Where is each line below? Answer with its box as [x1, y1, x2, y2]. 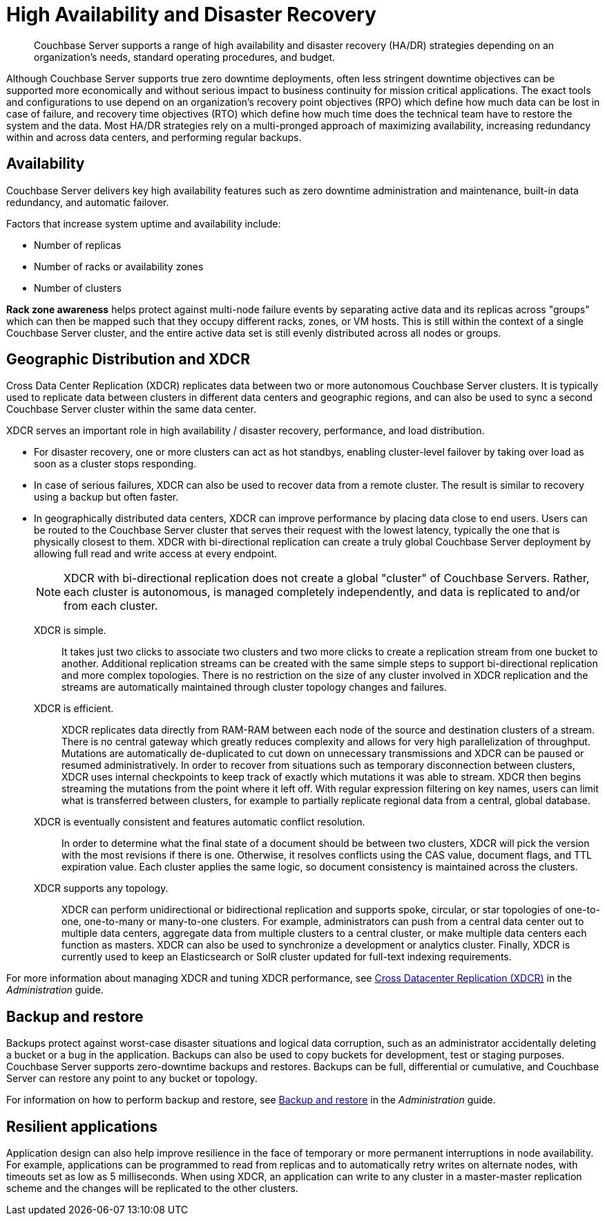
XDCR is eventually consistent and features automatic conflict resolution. [34, 816, 365, 828]
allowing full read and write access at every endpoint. [34, 548, 278, 560]
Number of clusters [34, 281, 122, 294]
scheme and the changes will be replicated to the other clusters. [6, 1182, 298, 1195]
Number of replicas [34, 239, 122, 251]
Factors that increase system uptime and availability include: [6, 217, 281, 230]
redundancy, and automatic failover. [6, 196, 169, 208]
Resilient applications [6, 1117, 158, 1135]
